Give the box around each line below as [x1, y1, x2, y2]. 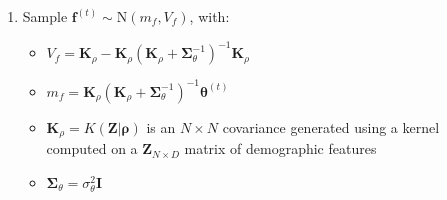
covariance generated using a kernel [222, 116, 440, 137]
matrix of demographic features [184, 138, 377, 159]
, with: [189, 6, 230, 26]
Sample [22, 6, 68, 26]
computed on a [46, 138, 138, 159]
